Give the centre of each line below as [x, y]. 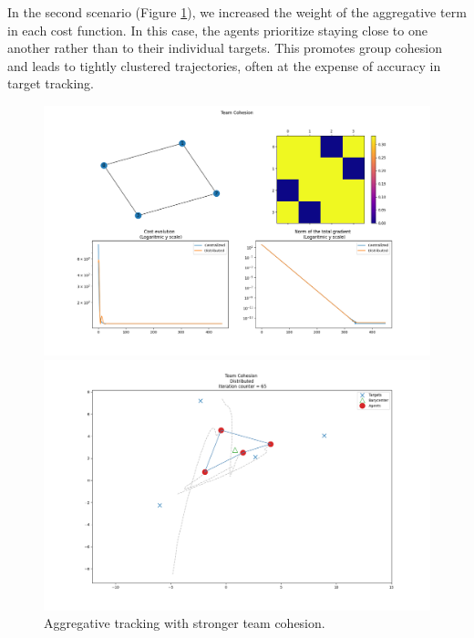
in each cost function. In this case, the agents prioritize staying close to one [217, 30]
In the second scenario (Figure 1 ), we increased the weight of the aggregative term [237, 12]
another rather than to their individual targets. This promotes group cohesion [225, 48]
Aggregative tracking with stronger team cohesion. [185, 623]
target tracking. [51, 83]
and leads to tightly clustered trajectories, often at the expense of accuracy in [224, 65]
